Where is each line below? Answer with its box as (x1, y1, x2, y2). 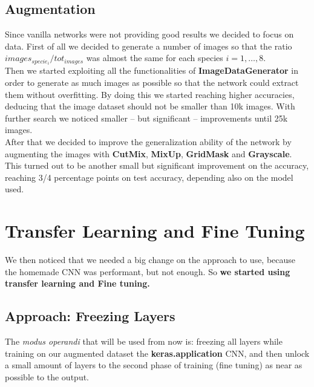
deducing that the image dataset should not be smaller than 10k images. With (5, 100, 295, 112)
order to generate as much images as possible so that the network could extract (5, 76, 299, 89)
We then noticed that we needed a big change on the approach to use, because (5, 253, 296, 266)
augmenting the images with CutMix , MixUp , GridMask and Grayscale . (5, 147, 292, 160)
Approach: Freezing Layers (5, 307, 175, 325)
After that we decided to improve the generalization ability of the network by (5, 135, 292, 148)
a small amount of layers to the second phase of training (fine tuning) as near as (5, 359, 303, 371)
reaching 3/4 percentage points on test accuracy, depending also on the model (5, 171, 293, 183)
